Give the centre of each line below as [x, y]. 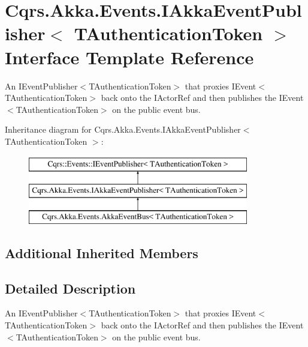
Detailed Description [70, 288]
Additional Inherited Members [102, 252]
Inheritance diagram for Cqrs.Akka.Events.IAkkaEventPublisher [123, 129]
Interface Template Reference [129, 57]
